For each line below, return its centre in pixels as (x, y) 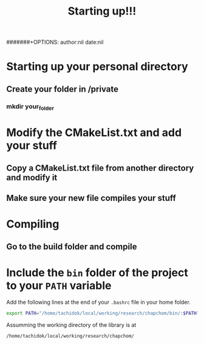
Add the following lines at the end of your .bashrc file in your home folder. (99, 302)
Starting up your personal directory (97, 67)
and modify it (32, 177)
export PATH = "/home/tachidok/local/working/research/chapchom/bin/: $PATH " (103, 313)
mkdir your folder (30, 107)
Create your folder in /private (62, 89)
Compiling (33, 224)
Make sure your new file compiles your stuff (91, 198)
